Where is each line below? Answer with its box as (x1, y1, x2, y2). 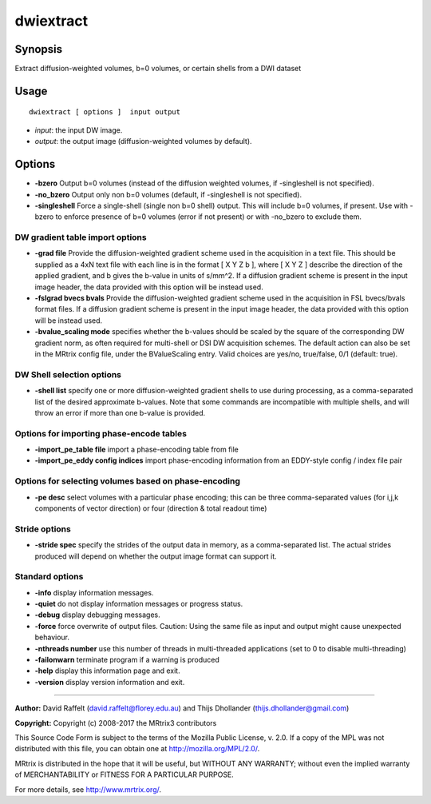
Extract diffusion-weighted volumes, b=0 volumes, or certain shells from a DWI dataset (14, 64, 302, 74)
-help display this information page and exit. (34, 666, 180, 675)
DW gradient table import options (14, 232, 147, 243)
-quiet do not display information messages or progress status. (34, 599, 243, 609)
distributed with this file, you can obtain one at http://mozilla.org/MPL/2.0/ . (14, 744, 260, 754)
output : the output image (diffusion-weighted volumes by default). (34, 137, 252, 146)
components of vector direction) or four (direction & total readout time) (34, 503, 267, 513)
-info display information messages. (34, 587, 154, 597)
